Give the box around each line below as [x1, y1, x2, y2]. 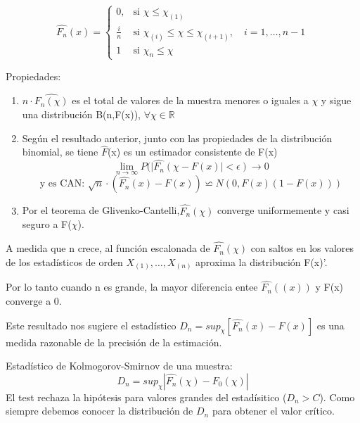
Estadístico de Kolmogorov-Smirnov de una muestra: [6, 358, 233, 373]
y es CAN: [39, 179, 85, 189]
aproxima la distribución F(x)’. [195, 254, 328, 269]
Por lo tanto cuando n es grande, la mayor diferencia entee [6, 279, 258, 294]
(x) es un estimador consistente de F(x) [107, 144, 278, 159]
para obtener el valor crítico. [212, 403, 335, 418]
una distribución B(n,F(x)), [22, 107, 141, 122]
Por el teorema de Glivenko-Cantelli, [22, 203, 180, 217]
